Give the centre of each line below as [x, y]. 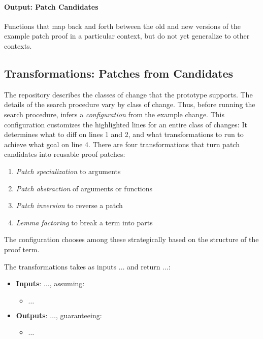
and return [144, 266]
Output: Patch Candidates [51, 6]
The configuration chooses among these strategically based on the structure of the [131, 239]
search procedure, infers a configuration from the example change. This [114, 114]
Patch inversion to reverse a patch [69, 205]
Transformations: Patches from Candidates [119, 73]
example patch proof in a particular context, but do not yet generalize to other [127, 36]
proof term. [22, 249]
